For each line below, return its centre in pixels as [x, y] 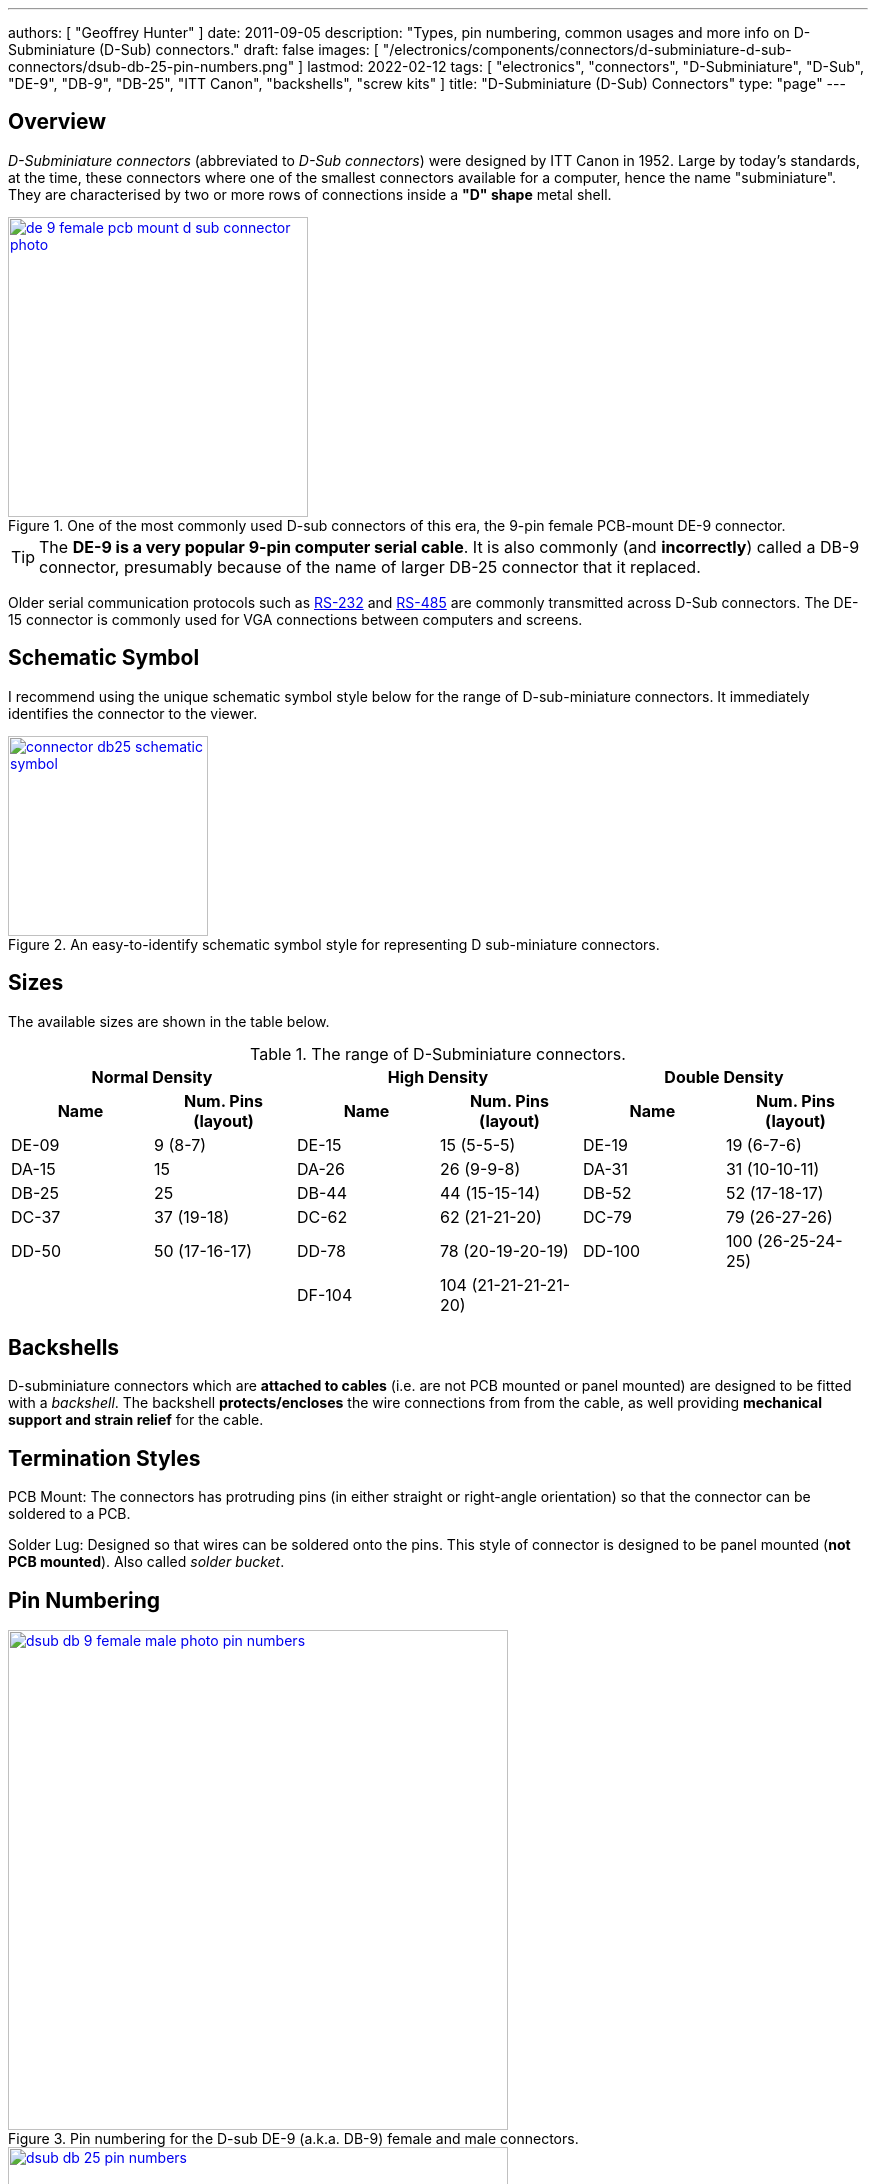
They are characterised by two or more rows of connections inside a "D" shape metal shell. [310, 194]
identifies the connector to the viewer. [133, 713]
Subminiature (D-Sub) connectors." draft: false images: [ [193, 49]
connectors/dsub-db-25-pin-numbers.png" [151, 66]
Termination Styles [104, 1458]
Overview [57, 122]
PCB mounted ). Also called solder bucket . [146, 1562]
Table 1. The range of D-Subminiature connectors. [438, 1053]
